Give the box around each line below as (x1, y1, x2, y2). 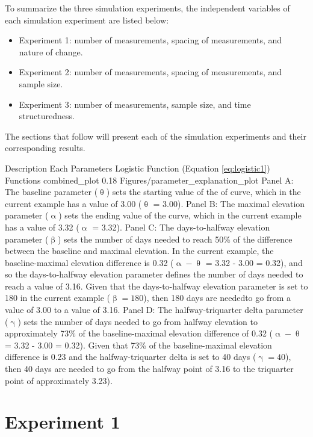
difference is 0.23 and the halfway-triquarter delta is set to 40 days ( (5, 350, 256, 363)
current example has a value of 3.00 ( (5, 197, 142, 209)
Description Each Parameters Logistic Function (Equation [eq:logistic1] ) (5, 161, 270, 174)
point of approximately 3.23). (5, 374, 113, 386)
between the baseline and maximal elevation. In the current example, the (5, 244, 274, 257)
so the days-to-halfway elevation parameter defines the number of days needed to (5, 268, 303, 280)
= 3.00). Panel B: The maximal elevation (153, 197, 305, 209)
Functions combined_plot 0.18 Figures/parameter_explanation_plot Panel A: (5, 173, 294, 186)
